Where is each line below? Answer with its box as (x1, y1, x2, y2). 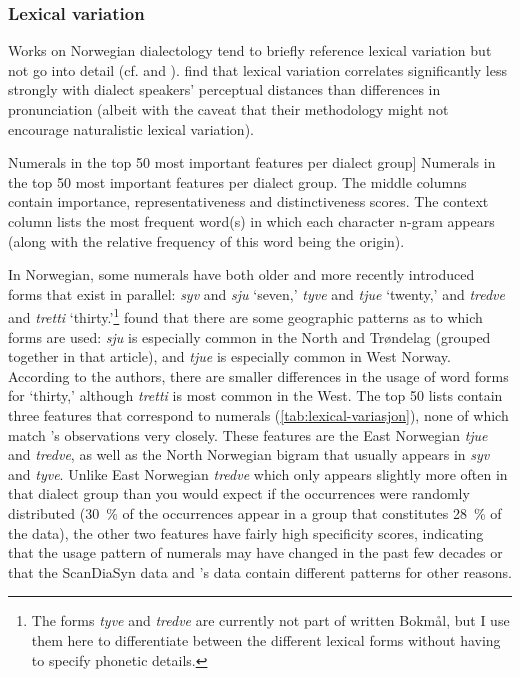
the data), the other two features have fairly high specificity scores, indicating (8, 522, 484, 543)
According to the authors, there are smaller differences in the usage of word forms (8, 365, 509, 386)
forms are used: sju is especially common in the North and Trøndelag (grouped (8, 326, 491, 347)
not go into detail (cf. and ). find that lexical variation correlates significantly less (8, 59, 508, 80)
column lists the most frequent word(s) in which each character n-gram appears (8, 210, 495, 231)
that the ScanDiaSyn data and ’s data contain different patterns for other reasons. (8, 561, 512, 582)
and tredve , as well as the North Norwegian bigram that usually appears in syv (8, 444, 490, 465)
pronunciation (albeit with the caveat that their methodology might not (8, 99, 449, 119)
